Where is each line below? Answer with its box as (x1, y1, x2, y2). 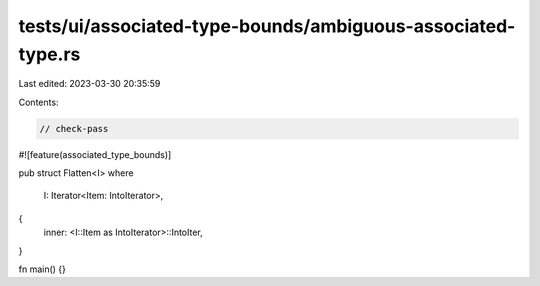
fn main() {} (18, 263, 67, 275)
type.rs (18, 43, 81, 65)
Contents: (18, 96, 59, 108)
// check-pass (39, 123, 109, 134)
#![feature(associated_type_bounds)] (18, 148, 172, 160)
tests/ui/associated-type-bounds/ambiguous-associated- (18, 15, 516, 37)
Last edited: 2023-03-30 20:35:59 (18, 78, 161, 90)
